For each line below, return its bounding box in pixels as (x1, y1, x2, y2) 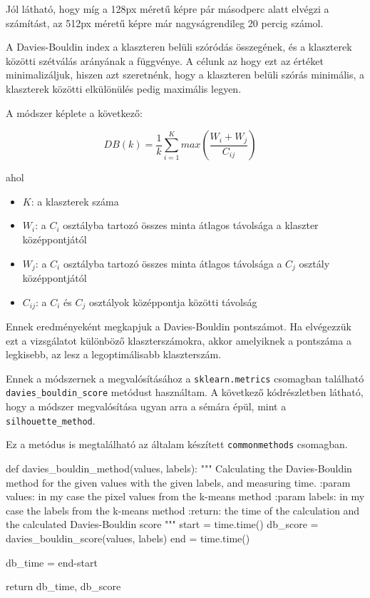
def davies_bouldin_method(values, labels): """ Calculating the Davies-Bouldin (6, 461, 352, 476)
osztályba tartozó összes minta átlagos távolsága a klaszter (63, 218, 319, 233)
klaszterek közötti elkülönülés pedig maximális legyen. (6, 81, 242, 96)
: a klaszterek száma (31, 193, 119, 208)
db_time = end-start (6, 554, 98, 569)
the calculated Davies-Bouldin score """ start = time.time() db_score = (6, 517, 319, 532)
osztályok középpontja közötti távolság (89, 294, 257, 309)
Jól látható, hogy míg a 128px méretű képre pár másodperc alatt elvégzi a (6, 1, 329, 16)
